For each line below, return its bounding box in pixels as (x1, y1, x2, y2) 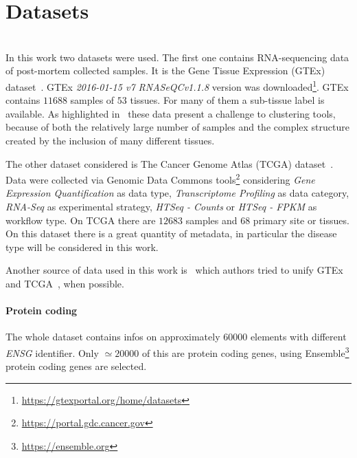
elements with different (250, 329, 347, 344)
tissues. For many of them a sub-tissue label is (130, 93, 325, 107)
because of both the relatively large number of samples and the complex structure (5, 120, 349, 134)
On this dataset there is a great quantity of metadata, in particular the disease (5, 226, 337, 241)
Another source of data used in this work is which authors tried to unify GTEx (5, 263, 343, 277)
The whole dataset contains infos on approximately (5, 329, 220, 344)
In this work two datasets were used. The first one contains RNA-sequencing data (5, 50, 349, 64)
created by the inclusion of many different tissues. (5, 133, 215, 147)
